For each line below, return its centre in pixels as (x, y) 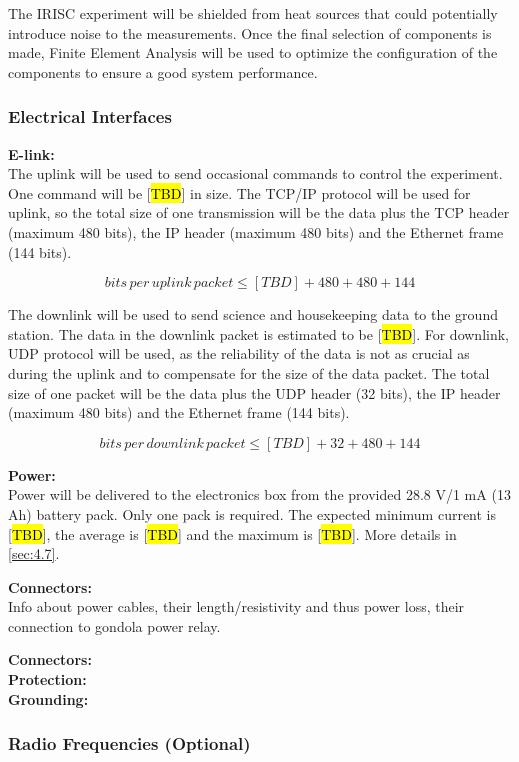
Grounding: (48, 698)
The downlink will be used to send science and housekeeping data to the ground (253, 314)
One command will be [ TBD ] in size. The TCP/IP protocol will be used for (239, 192)
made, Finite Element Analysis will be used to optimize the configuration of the (253, 52)
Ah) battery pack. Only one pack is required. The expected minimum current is (252, 513)
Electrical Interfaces (90, 116)
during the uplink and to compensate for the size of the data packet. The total (249, 372)
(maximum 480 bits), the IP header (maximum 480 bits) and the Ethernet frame (256, 231)
